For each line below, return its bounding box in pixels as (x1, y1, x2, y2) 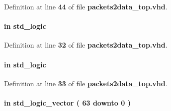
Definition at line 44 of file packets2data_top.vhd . (4, 1, 168, 11)
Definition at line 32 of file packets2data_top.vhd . (4, 40, 168, 50)
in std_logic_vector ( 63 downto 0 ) (4, 97, 131, 108)
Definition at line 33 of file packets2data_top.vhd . (4, 78, 168, 88)
